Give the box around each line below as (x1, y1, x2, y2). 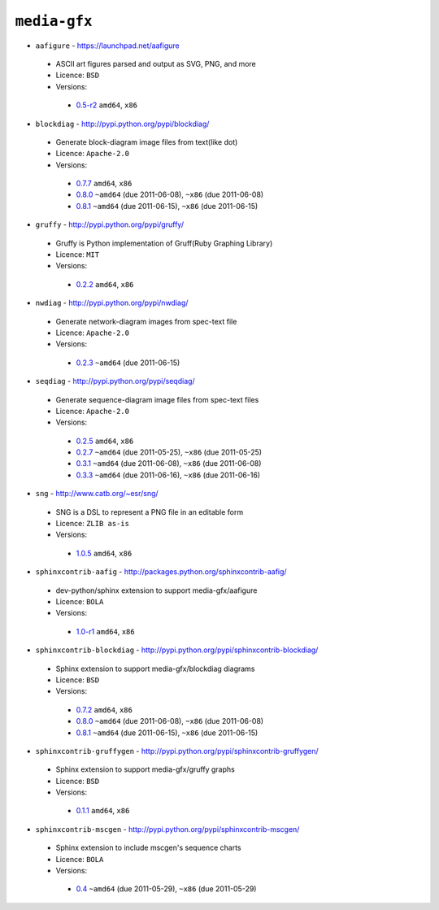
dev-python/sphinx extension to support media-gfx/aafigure (55, 586, 258, 595)
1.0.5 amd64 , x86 (76, 548, 133, 558)
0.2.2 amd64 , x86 (76, 279, 134, 289)
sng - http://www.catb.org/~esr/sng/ (35, 489, 159, 499)
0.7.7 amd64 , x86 (76, 179, 133, 189)
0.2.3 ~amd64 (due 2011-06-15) (76, 358, 180, 368)
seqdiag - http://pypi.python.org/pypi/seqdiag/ (35, 377, 195, 386)
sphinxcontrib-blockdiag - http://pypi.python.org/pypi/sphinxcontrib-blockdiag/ (35, 645, 319, 655)
